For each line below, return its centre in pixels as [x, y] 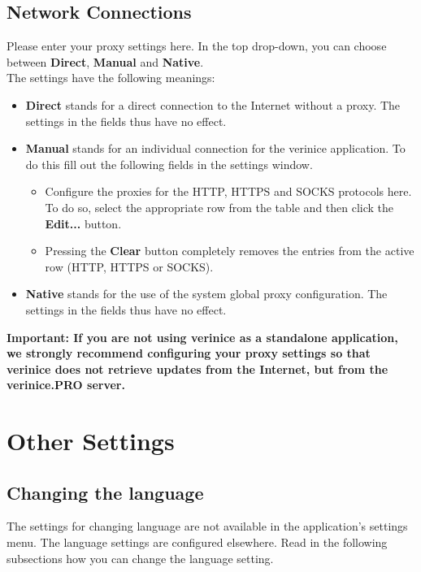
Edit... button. [83, 223]
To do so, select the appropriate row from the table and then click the [219, 207]
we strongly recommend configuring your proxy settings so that [189, 353]
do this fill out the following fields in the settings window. [169, 164]
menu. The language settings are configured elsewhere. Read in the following [197, 542]
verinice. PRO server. [66, 385]
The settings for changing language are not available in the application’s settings [207, 526]
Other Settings [91, 441]
